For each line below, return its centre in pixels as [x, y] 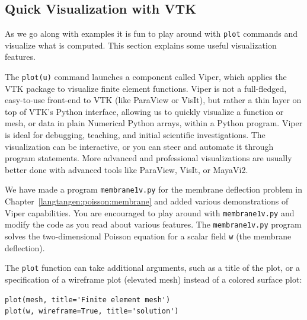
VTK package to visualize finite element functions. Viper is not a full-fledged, [146, 88]
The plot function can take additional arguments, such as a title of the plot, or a [152, 268]
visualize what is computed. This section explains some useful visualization [141, 45]
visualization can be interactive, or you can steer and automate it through [139, 146]
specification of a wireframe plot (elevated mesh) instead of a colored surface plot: [153, 279]
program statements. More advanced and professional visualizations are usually [148, 158]
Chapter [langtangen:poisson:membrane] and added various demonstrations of [147, 201]
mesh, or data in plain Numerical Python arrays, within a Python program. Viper [154, 123]
